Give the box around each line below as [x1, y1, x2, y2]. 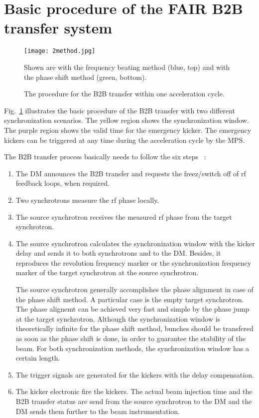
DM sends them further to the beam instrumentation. [15, 406, 180, 416]
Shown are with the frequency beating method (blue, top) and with [24, 61, 230, 72]
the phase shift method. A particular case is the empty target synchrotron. [15, 294, 244, 304]
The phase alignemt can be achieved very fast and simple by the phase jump [15, 304, 250, 314]
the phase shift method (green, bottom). [24, 71, 147, 82]
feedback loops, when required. [15, 178, 110, 188]
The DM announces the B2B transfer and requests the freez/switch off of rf [15, 168, 246, 178]
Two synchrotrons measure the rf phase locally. [15, 194, 159, 205]
